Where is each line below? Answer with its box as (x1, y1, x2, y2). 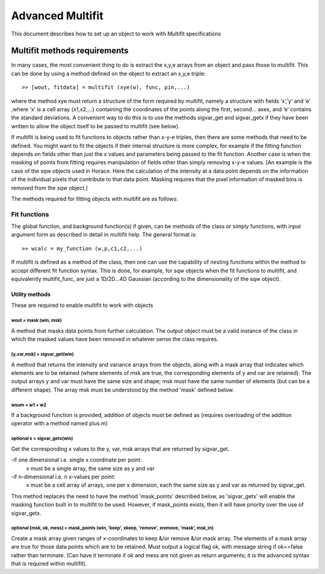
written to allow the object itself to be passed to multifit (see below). (11, 122, 180, 129)
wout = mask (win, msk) (11, 318, 63, 324)
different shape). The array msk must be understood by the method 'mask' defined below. (11, 386, 235, 393)
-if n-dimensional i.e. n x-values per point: (11, 473, 116, 481)
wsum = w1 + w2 (11, 402, 47, 408)
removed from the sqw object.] (11, 184, 88, 191)
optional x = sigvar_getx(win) (11, 436, 73, 442)
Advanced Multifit (11, 9, 104, 22)
